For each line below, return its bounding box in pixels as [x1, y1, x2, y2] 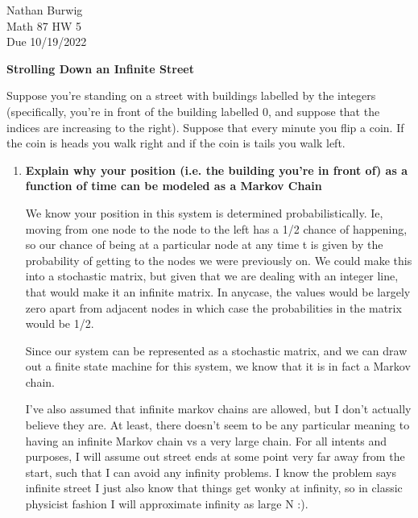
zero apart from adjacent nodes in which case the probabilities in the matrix [25, 299, 402, 316]
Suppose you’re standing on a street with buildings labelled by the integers [6, 87, 376, 104]
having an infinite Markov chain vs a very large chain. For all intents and [25, 432, 387, 449]
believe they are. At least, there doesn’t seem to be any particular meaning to [25, 416, 410, 433]
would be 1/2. [25, 315, 94, 332]
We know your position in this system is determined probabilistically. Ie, [25, 204, 383, 221]
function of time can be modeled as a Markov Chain [25, 177, 322, 194]
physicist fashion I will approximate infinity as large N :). [25, 495, 308, 512]
